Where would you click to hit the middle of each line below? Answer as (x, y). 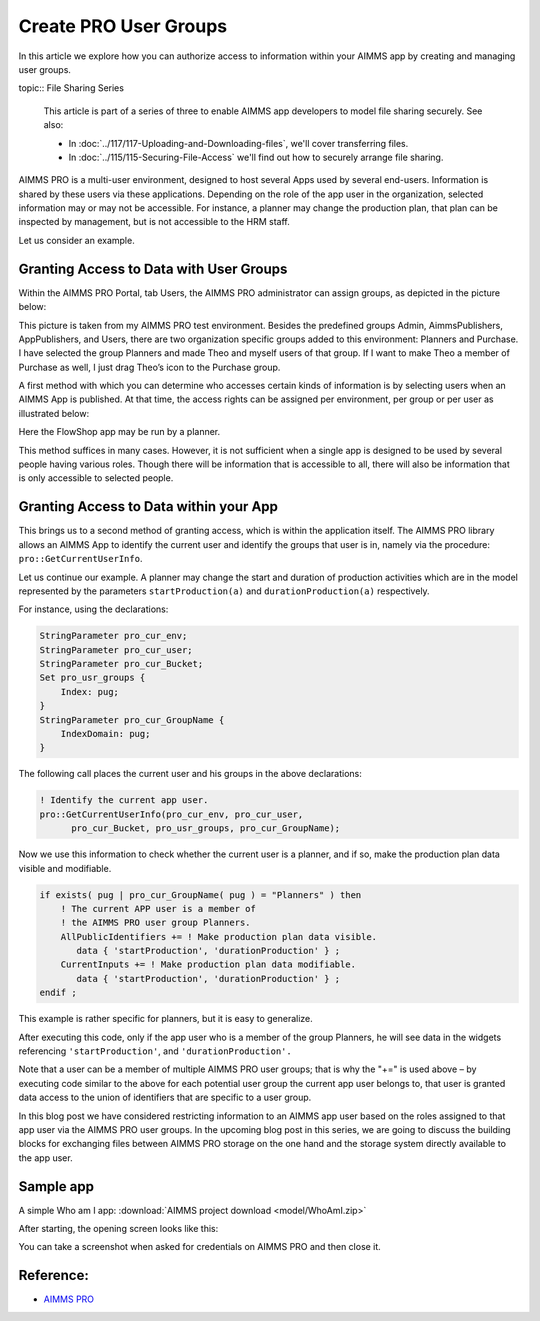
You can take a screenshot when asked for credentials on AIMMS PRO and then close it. (200, 1247)
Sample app (56, 1186)
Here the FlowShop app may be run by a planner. (119, 432)
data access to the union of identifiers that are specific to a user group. (165, 1097)
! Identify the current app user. (124, 800)
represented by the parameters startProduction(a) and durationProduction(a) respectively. (224, 591)
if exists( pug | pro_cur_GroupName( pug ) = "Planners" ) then (200, 894)
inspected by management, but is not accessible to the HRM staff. (154, 222)
